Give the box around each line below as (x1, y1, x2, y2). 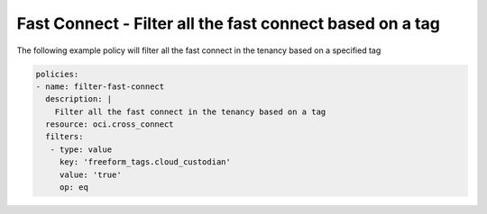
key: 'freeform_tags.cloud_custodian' (59, 157, 232, 167)
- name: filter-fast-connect (35, 81, 165, 92)
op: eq (59, 183, 89, 192)
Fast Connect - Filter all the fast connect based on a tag (16, 13, 441, 33)
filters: (45, 131, 84, 142)
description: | (45, 94, 113, 104)
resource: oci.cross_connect (45, 120, 175, 129)
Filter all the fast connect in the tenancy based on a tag (54, 106, 326, 117)
